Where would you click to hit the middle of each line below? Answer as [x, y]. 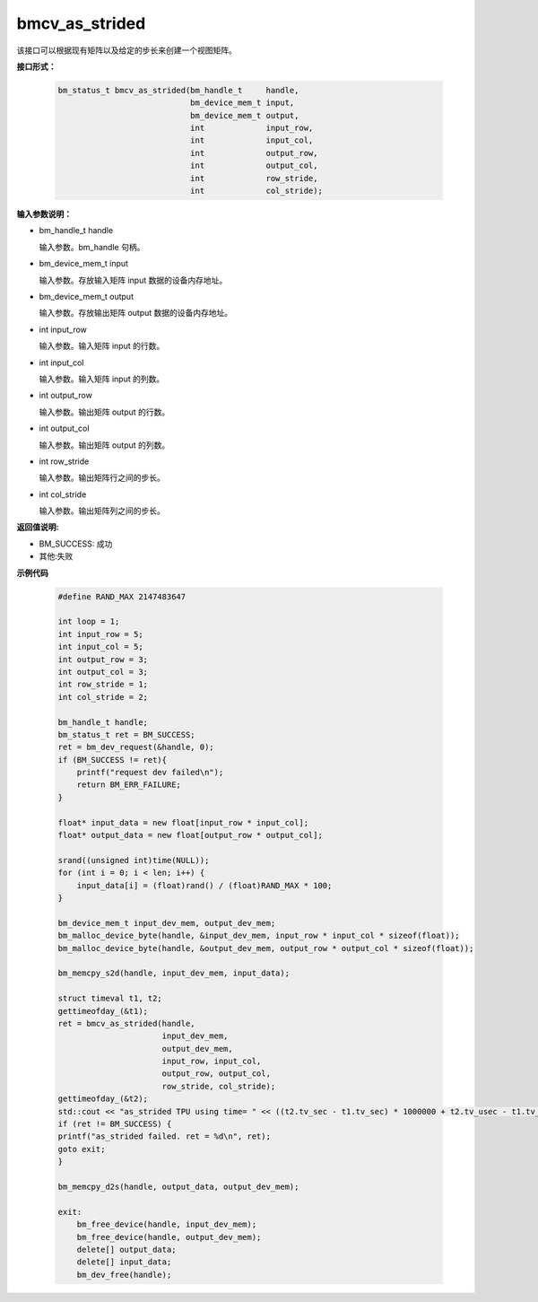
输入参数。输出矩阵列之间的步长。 [102, 511]
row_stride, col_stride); [219, 1086]
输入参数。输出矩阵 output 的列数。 [104, 445]
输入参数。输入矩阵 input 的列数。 [102, 379]
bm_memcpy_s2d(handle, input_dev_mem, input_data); [174, 973]
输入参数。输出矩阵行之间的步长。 [102, 478]
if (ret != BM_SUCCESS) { [115, 1124]
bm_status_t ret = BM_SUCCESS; [127, 734]
